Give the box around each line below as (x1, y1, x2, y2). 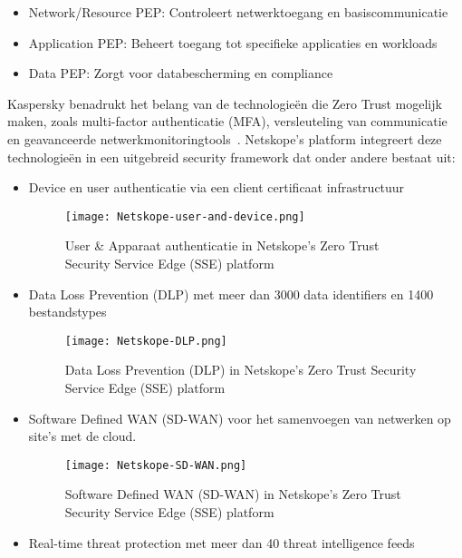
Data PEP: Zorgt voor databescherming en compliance (28, 64, 333, 83)
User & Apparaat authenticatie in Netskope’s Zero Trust (64, 236, 380, 255)
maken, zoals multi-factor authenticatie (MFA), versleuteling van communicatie (7, 112, 448, 131)
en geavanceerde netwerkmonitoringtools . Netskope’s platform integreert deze (7, 129, 442, 148)
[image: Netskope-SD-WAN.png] (64, 458, 247, 472)
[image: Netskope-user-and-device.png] (64, 210, 305, 223)
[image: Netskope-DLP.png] (64, 334, 227, 348)
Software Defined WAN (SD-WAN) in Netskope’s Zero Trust (64, 485, 401, 504)
